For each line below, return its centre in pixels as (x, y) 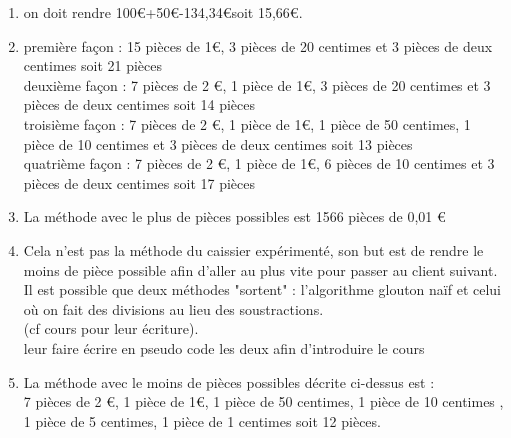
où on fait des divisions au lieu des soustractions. (173, 308)
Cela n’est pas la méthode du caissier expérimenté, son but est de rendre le (253, 249)
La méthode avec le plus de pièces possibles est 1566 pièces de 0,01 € (234, 216)
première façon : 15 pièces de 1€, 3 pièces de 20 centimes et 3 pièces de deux (258, 45)
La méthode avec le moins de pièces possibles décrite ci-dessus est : (229, 381)
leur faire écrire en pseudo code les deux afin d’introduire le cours (224, 347)
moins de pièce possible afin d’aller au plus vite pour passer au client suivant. (260, 269)
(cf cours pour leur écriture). (111, 328)
